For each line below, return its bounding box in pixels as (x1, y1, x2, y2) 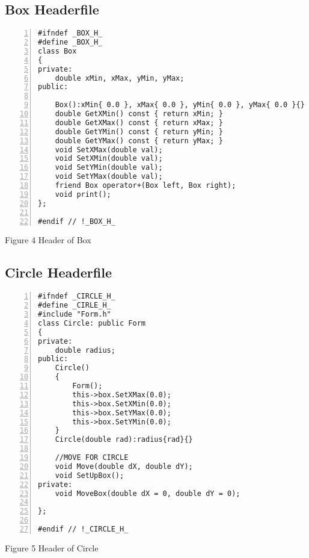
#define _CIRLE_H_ (38, 301, 111, 310)
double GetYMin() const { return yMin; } (55, 127, 223, 136)
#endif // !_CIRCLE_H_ (38, 525, 129, 533)
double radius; (55, 346, 115, 355)
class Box (38, 46, 77, 55)
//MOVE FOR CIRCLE (55, 453, 129, 462)
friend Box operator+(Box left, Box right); (55, 181, 236, 190)
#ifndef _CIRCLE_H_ (38, 292, 115, 301)
